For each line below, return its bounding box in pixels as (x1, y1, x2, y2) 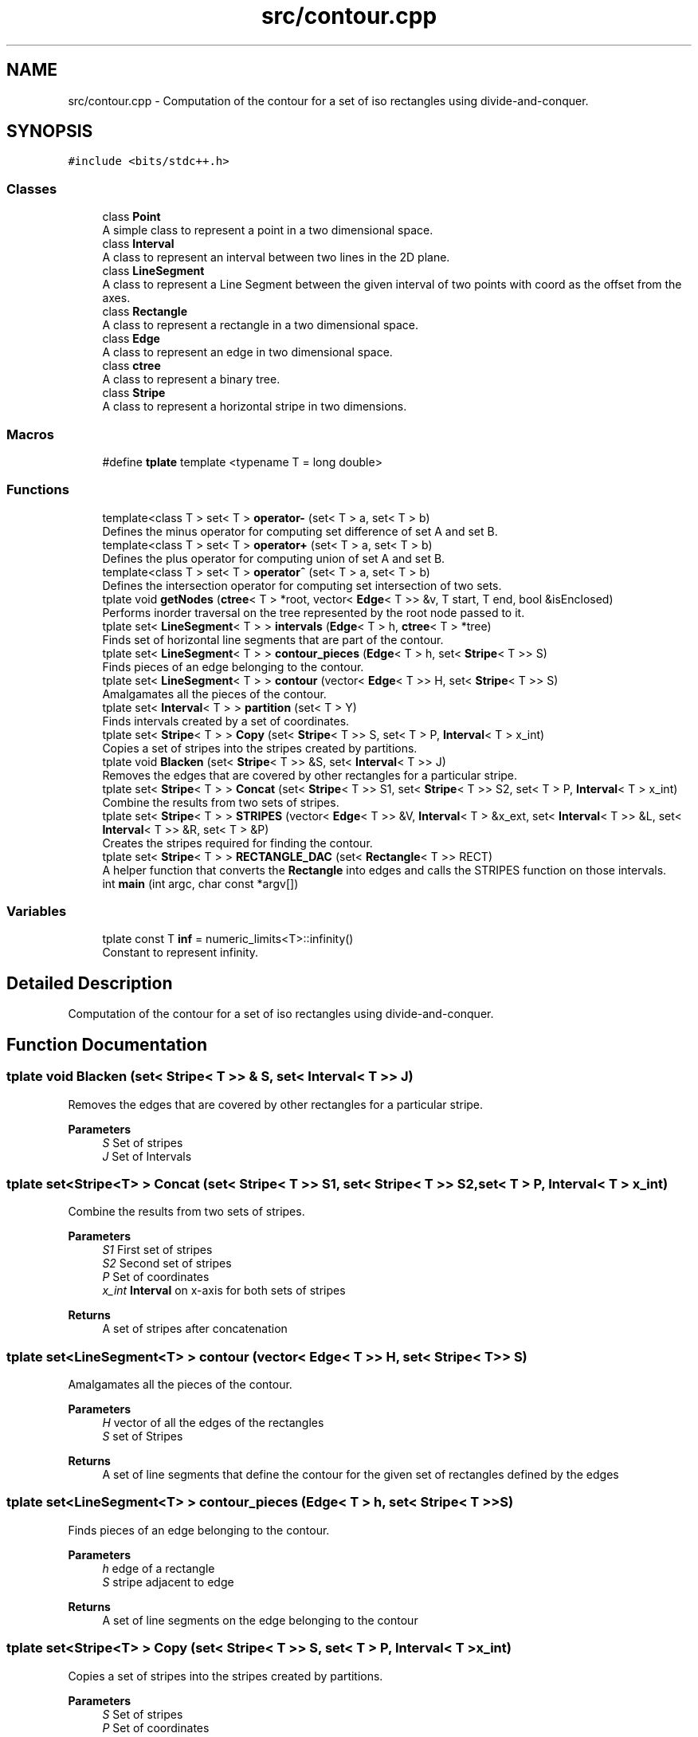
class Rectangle (102, 305, 187, 319)
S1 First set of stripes (102, 1243, 213, 1257)
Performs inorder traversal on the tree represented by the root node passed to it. (102, 605, 525, 619)
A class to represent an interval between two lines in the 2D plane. (102, 250, 450, 265)
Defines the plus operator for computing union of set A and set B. (102, 551, 445, 565)
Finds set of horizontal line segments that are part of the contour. (102, 632, 444, 646)
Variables (6, 903, 67, 920)
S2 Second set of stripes (102, 1256, 232, 1271)
